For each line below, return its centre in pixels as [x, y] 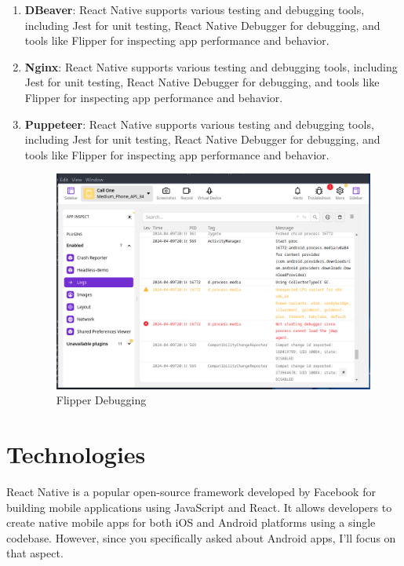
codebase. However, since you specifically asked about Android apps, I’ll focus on [201, 537]
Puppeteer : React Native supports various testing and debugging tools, [199, 124]
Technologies [76, 454]
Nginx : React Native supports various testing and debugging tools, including [211, 66]
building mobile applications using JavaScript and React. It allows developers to [199, 507]
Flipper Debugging [101, 400]
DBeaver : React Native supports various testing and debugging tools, [195, 9]
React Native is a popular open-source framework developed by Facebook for [191, 491]
